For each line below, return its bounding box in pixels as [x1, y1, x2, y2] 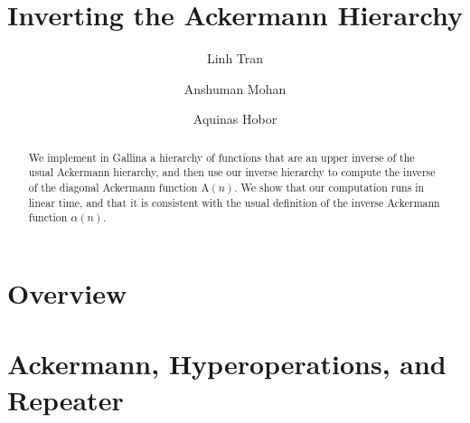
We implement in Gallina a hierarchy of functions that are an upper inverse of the [28, 149, 415, 164]
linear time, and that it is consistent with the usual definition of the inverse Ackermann [28, 194, 440, 210]
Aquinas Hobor [193, 109, 277, 128]
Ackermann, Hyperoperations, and [7, 345, 446, 382]
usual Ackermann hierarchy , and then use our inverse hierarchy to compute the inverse [28, 164, 436, 180]
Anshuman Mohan [183, 79, 287, 98]
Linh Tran [206, 49, 264, 68]
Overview [7, 274, 127, 311]
